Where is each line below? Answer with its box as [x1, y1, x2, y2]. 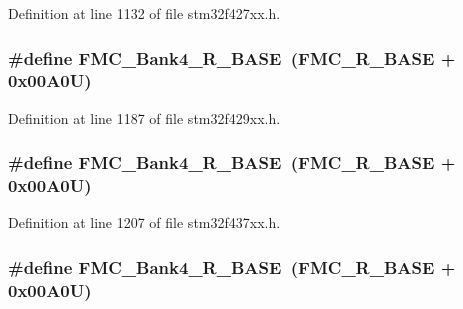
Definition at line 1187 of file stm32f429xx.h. [8, 107, 281, 128]
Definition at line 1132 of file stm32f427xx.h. [8, 3, 281, 23]
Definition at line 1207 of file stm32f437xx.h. [8, 212, 281, 233]
